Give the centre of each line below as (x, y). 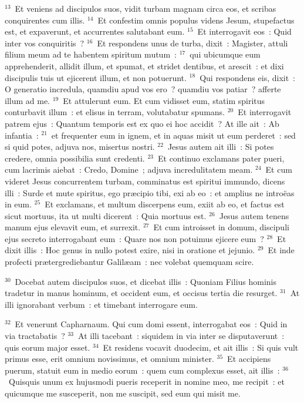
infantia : (22, 135)
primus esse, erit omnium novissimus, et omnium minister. (109, 359)
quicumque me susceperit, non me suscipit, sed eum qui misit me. (123, 393)
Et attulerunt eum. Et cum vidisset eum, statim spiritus (164, 100)
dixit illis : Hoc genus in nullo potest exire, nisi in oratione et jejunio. (130, 250)
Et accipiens (249, 359)
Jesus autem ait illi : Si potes (221, 147)
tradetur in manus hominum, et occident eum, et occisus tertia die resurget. (141, 293)
